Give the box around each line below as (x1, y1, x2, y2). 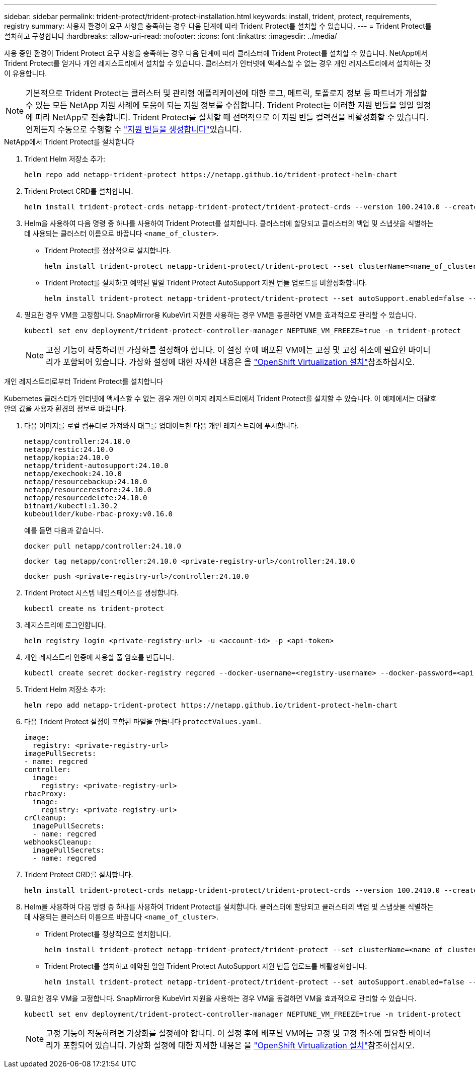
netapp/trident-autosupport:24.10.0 (24, 462, 169, 470)
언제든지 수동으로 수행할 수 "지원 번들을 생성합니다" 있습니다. (26, 124, 242, 134)
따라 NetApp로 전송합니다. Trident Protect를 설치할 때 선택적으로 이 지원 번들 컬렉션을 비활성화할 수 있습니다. (35, 112, 429, 122)
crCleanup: (24, 814, 67, 822)
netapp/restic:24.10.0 (24, 445, 114, 453)
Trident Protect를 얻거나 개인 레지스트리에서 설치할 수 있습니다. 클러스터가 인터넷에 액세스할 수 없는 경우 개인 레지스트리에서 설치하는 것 (4, 59, 431, 67)
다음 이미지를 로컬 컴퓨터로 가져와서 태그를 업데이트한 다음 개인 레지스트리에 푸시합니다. (24, 421, 299, 430)
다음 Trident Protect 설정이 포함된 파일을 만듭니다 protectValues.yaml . (24, 717, 261, 726)
